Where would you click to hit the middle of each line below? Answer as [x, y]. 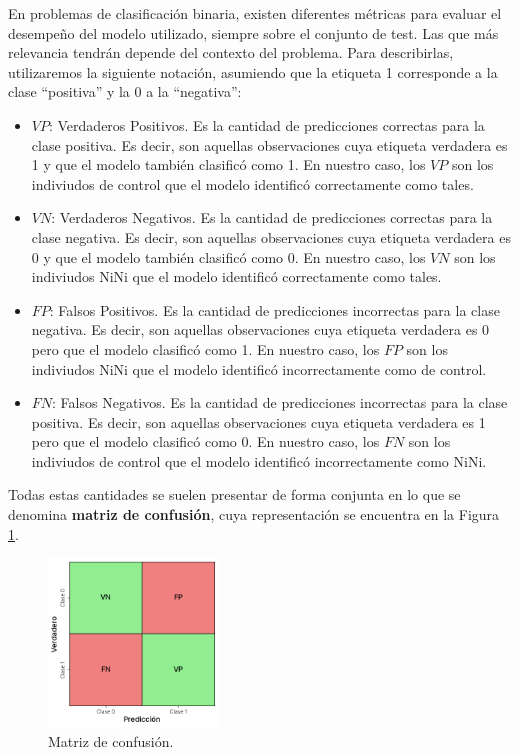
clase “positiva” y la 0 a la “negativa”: [125, 91]
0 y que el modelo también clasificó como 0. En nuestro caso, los [228, 256]
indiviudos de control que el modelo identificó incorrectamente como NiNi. [259, 460]
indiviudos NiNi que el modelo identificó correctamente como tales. [236, 276]
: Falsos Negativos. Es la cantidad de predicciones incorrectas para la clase [280, 402]
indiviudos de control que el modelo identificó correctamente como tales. [252, 183]
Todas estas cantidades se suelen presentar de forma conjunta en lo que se [234, 494]
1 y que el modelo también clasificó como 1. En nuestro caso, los [228, 164]
